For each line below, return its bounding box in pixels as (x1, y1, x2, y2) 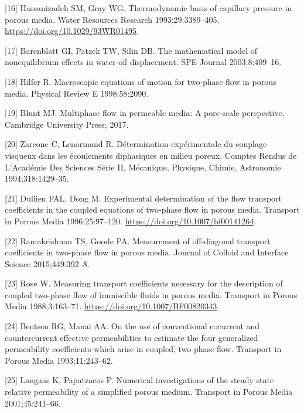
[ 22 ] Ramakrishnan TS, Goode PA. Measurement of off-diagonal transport (5, 234, 271, 247)
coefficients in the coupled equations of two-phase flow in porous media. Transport (5, 203, 300, 216)
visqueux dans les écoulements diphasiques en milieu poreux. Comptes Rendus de (5, 149, 297, 161)
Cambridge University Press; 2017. (5, 118, 129, 130)
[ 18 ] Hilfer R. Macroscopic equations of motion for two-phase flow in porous (5, 75, 276, 87)
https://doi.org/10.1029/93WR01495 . (5, 25, 139, 37)
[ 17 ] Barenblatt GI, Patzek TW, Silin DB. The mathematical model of (5, 44, 258, 56)
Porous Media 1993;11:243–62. (5, 354, 113, 366)
